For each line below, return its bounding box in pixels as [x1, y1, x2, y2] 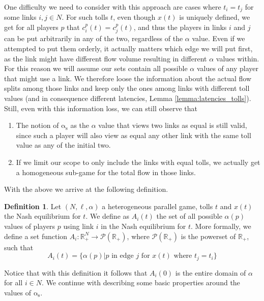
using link [63, 220, 94, 231]
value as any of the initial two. [16, 140, 111, 150]
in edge [111, 252, 134, 260]
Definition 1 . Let [4, 200, 62, 211]
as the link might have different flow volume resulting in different [4, 53, 207, 63]
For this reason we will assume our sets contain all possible [4, 63, 188, 74]
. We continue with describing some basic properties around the [42, 277, 240, 288]
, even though [113, 12, 156, 22]
